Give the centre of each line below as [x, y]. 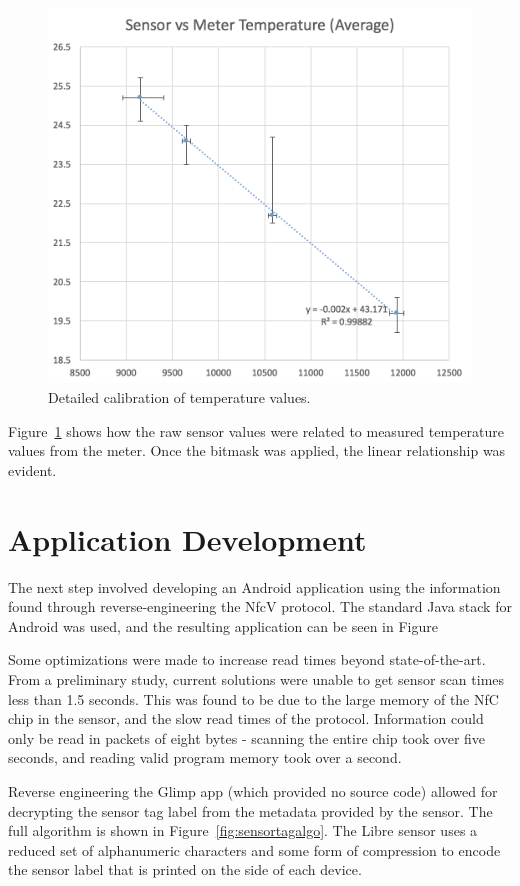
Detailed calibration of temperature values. [179, 397]
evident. [32, 469]
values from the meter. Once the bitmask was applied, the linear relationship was [257, 450]
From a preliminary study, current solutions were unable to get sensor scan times [256, 678]
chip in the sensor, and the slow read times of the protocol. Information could [246, 718]
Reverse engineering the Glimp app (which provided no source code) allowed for [253, 790]
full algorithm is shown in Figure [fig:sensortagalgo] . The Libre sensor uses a [243, 830]
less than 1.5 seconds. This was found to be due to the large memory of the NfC [253, 698]
